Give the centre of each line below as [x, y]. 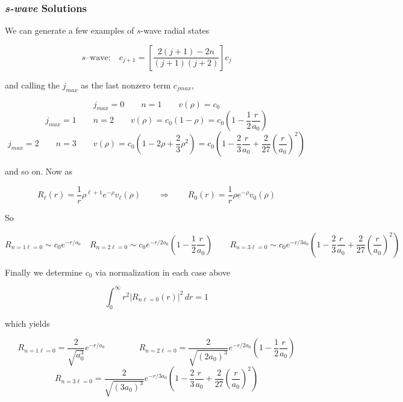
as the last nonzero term [126, 85]
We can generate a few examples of [70, 30]
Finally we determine [44, 272]
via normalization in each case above [163, 272]
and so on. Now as [39, 171]
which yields [27, 323]
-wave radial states [175, 30]
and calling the [33, 85]
